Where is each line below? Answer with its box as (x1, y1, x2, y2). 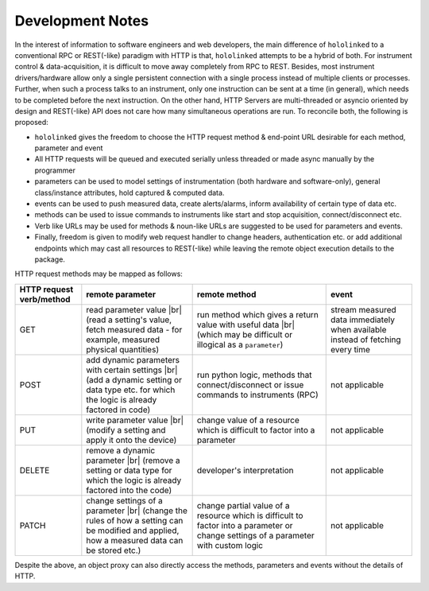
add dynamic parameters (86, 354, 180, 365)
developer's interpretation (196, 465, 294, 476)
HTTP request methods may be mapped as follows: (14, 269, 183, 278)
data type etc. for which (86, 384, 176, 395)
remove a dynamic (86, 445, 156, 456)
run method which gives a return (196, 309, 319, 320)
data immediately (330, 314, 395, 325)
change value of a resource (196, 414, 300, 426)
